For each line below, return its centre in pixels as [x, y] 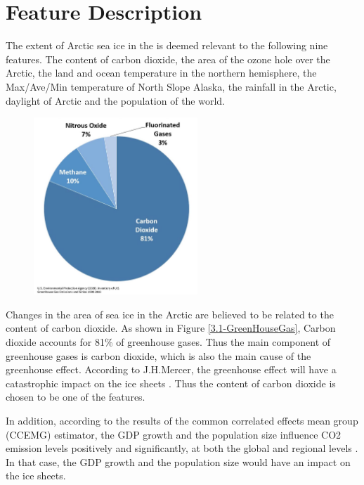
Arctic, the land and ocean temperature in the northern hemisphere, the [161, 73]
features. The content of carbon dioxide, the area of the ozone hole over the [168, 59]
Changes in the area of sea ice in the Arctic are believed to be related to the [170, 314]
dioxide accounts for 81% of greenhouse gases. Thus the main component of [168, 342]
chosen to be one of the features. [76, 397]
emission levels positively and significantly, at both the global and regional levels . [182, 448]
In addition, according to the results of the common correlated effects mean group [182, 420]
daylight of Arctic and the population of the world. [116, 100]
